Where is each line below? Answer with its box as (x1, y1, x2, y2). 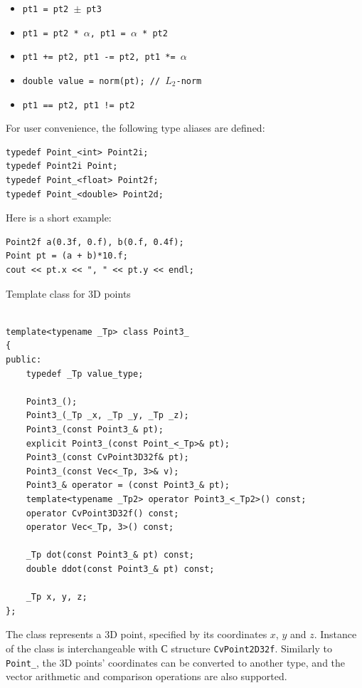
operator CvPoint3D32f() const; (26, 508, 179, 518)
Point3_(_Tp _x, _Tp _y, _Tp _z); (26, 410, 189, 421)
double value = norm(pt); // (22, 75, 161, 86)
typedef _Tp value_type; (26, 368, 144, 379)
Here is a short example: (6, 210, 112, 225)
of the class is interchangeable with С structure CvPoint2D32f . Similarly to (6, 640, 332, 655)
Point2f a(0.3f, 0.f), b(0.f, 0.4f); (6, 236, 184, 247)
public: (6, 355, 42, 365)
